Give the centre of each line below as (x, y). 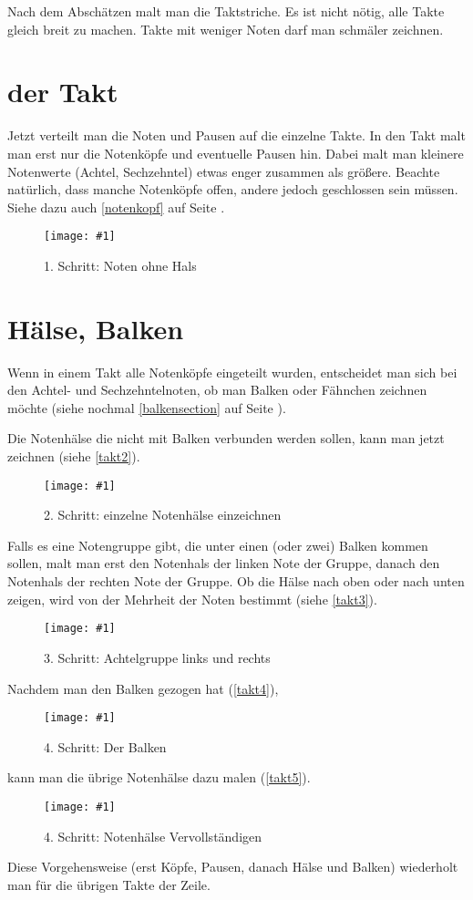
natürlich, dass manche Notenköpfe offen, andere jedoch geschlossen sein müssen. (233, 189)
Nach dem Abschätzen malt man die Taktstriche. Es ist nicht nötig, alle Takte (226, 11)
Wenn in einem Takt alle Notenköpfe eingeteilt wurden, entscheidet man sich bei (232, 372)
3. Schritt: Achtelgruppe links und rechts (157, 657)
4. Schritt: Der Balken (105, 746)
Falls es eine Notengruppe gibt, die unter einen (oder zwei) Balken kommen (218, 545)
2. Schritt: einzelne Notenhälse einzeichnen (163, 515)
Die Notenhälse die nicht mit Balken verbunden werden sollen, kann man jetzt (226, 438)
